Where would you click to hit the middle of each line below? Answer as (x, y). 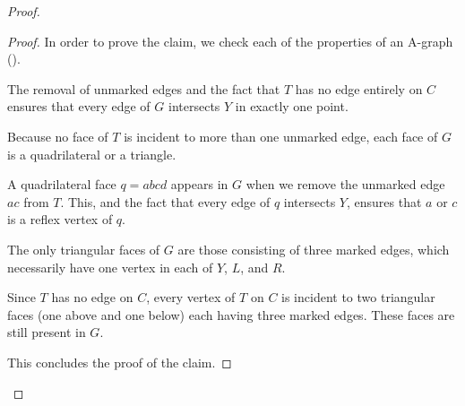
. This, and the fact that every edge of (165, 201)
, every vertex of (191, 297)
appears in (199, 184)
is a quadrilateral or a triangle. (92, 154)
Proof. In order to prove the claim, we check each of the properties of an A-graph (230, 41)
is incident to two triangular (358, 297)
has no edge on (92, 297)
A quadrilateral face (62, 184)
